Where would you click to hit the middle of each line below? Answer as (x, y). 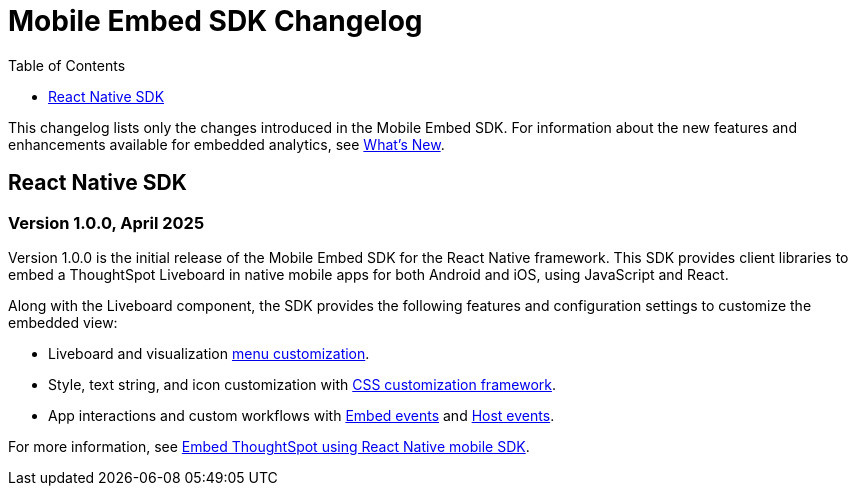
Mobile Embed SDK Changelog (215, 21)
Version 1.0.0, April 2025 (106, 222)
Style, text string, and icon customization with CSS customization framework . (302, 384)
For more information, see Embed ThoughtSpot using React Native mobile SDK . (269, 446)
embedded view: (63, 322)
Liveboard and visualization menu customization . (209, 353)
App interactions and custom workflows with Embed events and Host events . (301, 415)
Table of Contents (67, 65)
